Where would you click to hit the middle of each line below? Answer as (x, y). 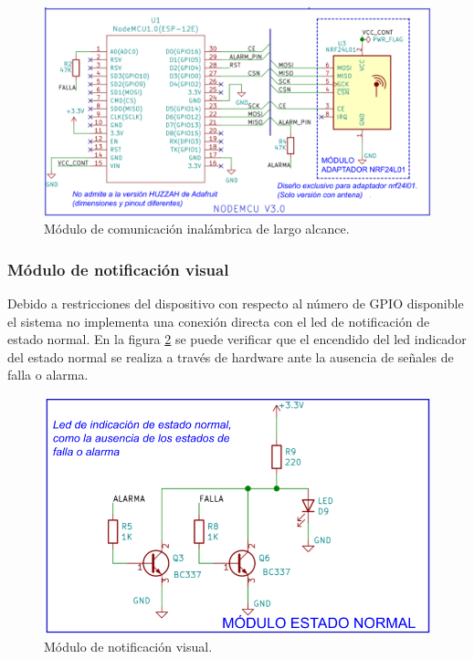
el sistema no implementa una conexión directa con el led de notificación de (219, 321)
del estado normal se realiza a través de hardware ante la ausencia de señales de (231, 356)
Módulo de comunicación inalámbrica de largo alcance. (197, 229)
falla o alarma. (48, 375)
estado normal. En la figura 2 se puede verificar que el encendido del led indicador (237, 339)
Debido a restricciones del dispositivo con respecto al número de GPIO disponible (236, 303)
